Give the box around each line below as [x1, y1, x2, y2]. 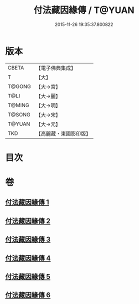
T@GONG [7, 83, 31, 90]
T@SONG [7, 111, 31, 118]
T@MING [7, 101, 29, 108]
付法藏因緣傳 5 [5, 272, 51, 281]
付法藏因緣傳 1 [5, 198, 49, 206]
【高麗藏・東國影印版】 [35, 130, 91, 137]
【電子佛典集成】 [35, 64, 76, 71]
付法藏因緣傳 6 [5, 291, 51, 299]
